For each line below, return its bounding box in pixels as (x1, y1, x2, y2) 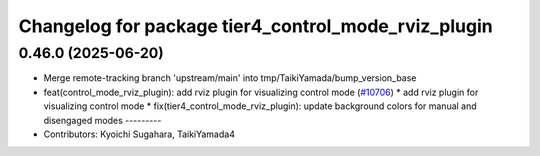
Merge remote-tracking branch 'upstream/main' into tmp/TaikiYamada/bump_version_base (43, 72, 417, 84)
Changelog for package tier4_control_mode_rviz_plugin (18, 15, 494, 37)
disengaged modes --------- (43, 114, 162, 126)
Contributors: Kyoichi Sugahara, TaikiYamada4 (43, 128, 235, 140)
